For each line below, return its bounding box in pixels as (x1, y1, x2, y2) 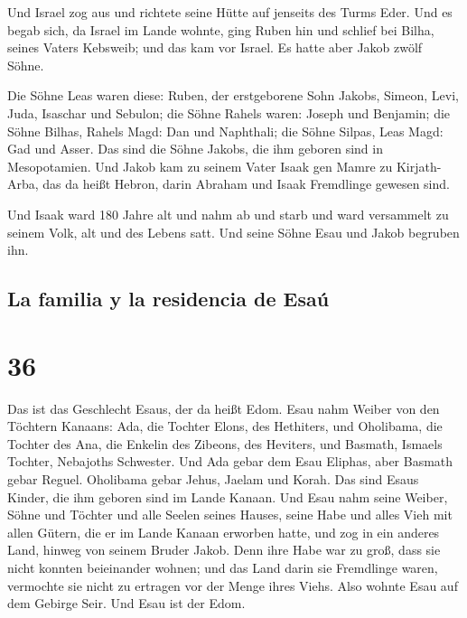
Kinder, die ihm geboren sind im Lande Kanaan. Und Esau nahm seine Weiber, (7, 487, 448, 506)
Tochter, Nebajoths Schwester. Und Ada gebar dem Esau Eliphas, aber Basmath (7, 452, 453, 471)
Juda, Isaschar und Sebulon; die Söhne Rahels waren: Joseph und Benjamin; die (7, 103, 451, 122)
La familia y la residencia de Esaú (7, 285, 330, 313)
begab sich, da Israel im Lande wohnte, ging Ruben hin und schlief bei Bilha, (7, 20, 434, 39)
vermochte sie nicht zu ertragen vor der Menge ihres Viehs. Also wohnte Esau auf (7, 576, 458, 595)
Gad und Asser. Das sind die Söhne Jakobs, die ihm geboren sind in (7, 139, 383, 158)
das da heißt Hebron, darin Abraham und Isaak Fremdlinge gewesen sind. (42, 174, 450, 193)
